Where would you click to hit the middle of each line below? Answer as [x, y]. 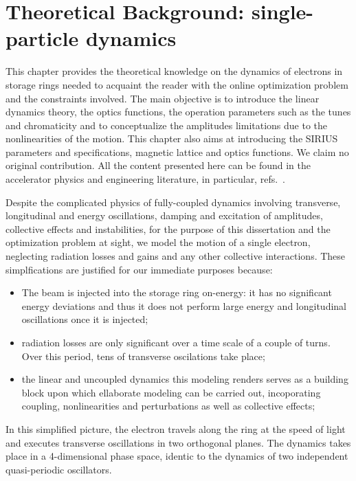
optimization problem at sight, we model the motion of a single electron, [158, 242]
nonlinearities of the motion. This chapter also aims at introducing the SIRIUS [172, 138]
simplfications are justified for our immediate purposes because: [139, 269]
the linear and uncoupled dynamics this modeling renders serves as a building [185, 379]
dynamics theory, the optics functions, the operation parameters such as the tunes [178, 112]
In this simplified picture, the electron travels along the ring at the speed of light [176, 428]
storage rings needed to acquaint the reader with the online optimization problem [177, 84]
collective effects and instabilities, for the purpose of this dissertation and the [168, 228]
